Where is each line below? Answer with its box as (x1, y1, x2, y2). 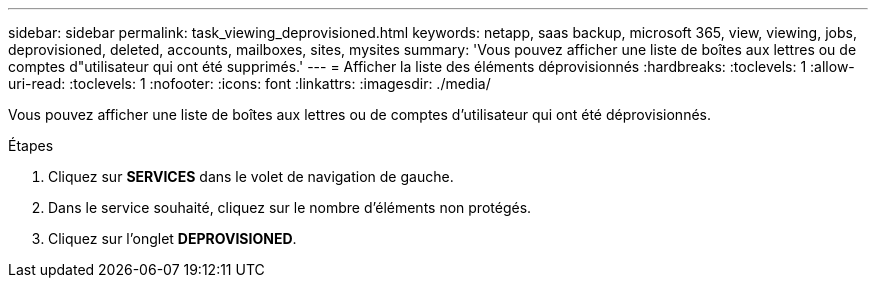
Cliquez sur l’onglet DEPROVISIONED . (48, 230, 297, 247)
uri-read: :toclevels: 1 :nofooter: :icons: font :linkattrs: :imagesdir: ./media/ (8, 75, 491, 92)
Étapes (8, 137, 54, 154)
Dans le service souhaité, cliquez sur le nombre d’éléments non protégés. (48, 199, 532, 216)
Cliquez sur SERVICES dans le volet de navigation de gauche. (48, 168, 454, 185)
